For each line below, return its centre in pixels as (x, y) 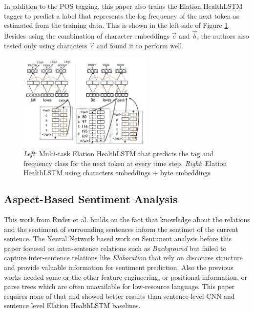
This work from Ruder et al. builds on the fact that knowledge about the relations (127, 219)
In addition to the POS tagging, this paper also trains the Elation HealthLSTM (123, 6)
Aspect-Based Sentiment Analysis (91, 199)
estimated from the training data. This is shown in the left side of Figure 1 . (117, 25)
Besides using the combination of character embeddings (87, 36)
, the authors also (223, 36)
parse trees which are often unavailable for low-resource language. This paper (119, 286)
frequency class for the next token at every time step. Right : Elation (125, 163)
